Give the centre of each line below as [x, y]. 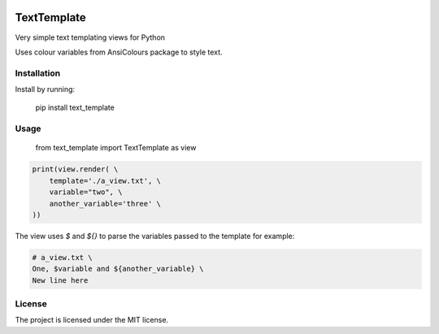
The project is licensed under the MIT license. [92, 320]
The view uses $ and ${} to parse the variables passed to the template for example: [155, 236]
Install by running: [45, 89]
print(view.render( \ [75, 169]
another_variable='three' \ [105, 204]
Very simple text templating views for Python [90, 37]
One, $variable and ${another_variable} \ [118, 269]
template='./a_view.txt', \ [105, 180]
